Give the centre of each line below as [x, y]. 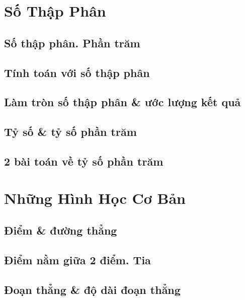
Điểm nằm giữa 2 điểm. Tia [77, 259]
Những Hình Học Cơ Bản [95, 198]
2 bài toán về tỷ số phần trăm [84, 161]
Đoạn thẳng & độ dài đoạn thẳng [92, 289]
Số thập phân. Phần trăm [72, 43]
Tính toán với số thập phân [77, 72]
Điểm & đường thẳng [61, 230]
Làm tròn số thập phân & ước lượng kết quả [122, 102]
